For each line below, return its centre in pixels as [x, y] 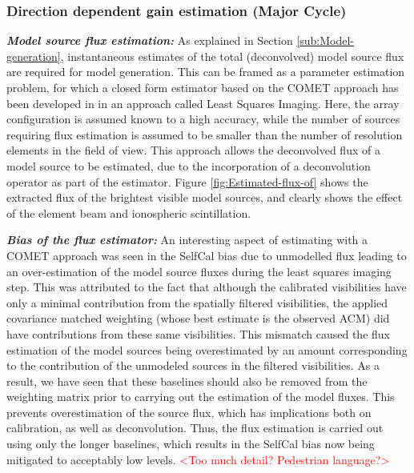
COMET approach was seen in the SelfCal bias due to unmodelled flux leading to [207, 255]
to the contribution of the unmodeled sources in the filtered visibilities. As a [193, 365]
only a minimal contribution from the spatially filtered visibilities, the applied [197, 302]
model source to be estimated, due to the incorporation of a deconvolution [189, 165]
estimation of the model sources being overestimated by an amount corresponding [207, 349]
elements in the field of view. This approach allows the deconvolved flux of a [193, 150]
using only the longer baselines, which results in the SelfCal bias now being [191, 444]
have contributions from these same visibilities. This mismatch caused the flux [198, 333]
